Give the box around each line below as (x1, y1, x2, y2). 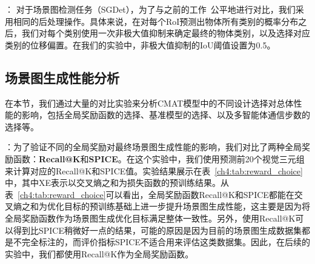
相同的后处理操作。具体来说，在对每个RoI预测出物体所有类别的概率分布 (13, 15, 299, 27)
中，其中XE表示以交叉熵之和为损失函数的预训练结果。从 (5, 176, 230, 189)
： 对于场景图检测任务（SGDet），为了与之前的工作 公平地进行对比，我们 (5, 3, 296, 15)
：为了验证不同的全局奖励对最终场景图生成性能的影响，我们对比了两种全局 (5, 140, 302, 153)
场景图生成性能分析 (5, 68, 119, 87)
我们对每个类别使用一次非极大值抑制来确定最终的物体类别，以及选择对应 (21, 27, 310, 39)
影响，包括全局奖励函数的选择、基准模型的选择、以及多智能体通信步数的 (21, 108, 310, 121)
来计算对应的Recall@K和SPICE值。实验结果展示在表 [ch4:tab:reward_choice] (5, 164, 303, 177)
